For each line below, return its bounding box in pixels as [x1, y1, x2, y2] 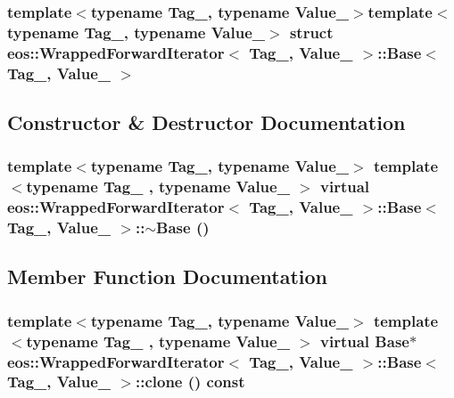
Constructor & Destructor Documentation [7, 109, 406, 135]
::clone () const [135, 370, 245, 393]
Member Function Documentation [7, 263, 328, 290]
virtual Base [320, 329, 409, 352]
